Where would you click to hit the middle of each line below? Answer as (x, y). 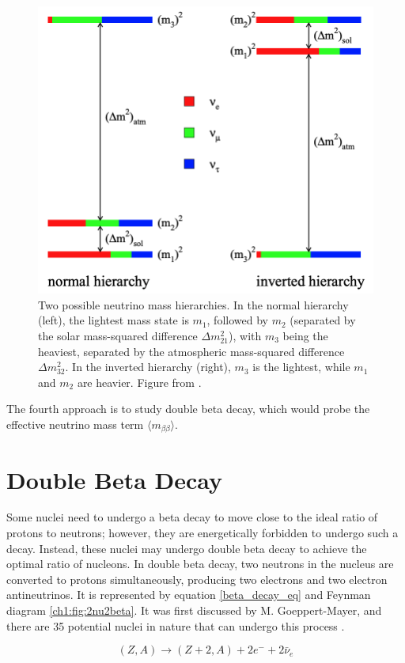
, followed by (237, 320)
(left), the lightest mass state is (114, 320)
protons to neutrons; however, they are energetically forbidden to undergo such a (202, 533)
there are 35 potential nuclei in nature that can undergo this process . (176, 625)
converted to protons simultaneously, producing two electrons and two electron (197, 579)
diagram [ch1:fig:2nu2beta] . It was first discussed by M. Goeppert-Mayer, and (194, 610)
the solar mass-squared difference (118, 335)
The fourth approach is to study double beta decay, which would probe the (188, 409)
